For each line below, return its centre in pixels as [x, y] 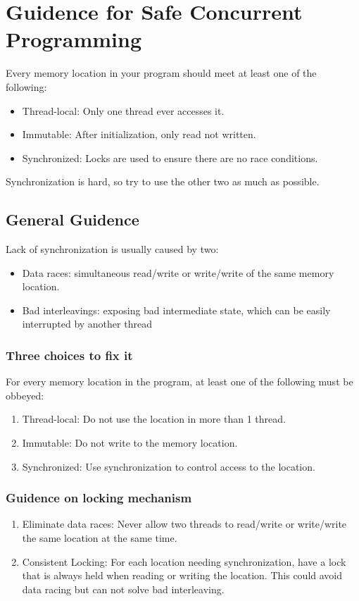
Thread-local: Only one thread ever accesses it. [123, 110]
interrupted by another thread [87, 324]
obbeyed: [25, 395]
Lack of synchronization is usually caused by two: [112, 249]
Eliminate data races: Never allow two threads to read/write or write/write [184, 524]
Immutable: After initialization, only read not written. [139, 134]
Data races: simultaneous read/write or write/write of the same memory [178, 272]
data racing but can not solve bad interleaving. [123, 589]
